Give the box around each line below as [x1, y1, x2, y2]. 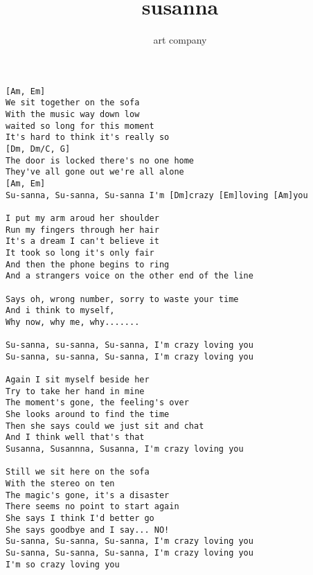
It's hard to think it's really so [6, 132, 170, 143]
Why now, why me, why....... [6, 317, 140, 327]
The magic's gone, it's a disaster [6, 490, 170, 500]
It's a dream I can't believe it [6, 236, 159, 247]
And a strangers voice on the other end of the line [6, 271, 253, 281]
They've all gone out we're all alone [6, 167, 184, 177]
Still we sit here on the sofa [6, 467, 150, 477]
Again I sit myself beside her [6, 375, 150, 385]
